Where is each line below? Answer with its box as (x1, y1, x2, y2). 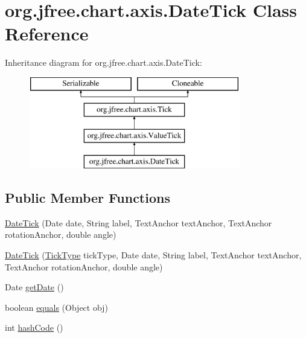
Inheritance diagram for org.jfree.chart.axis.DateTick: (5, 56, 202, 69)
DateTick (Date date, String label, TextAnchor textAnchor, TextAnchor (5, 216, 272, 229)
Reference (5, 21, 89, 46)
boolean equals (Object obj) (5, 301, 108, 313)
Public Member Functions (5, 188, 170, 207)
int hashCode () (5, 321, 63, 334)
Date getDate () (5, 281, 64, 293)
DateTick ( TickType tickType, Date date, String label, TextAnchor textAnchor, (5, 249, 302, 261)
